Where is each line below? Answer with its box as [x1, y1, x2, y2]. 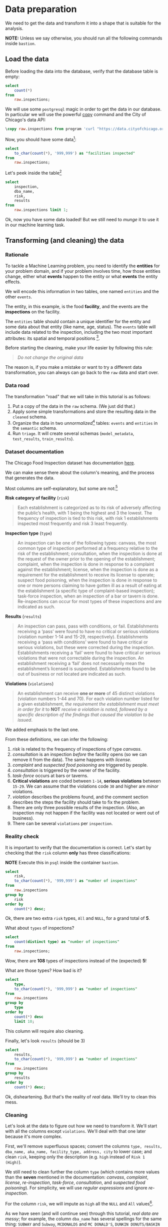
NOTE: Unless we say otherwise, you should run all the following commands [5, 35, 162, 41]
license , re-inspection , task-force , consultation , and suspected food [5, 1179, 145, 1185]
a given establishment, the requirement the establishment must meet [17, 701, 159, 707]
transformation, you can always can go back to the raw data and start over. [5, 369, 159, 376]
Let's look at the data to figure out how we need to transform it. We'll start [5, 1122, 157, 1129]
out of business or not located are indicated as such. [17, 671, 126, 677]
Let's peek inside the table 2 [5, 169, 62, 176]
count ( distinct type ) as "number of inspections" [14, 939, 120, 944]
